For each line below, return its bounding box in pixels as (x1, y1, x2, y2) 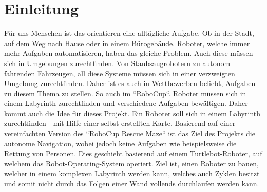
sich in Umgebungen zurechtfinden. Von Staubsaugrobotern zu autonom (4, 57, 231, 68)
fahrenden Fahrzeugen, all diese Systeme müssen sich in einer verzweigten (4, 68, 235, 78)
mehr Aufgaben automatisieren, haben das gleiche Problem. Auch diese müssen (4, 48, 253, 58)
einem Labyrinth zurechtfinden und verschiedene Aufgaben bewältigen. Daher (4, 98, 248, 109)
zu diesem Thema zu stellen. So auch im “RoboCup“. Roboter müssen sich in (4, 88, 246, 98)
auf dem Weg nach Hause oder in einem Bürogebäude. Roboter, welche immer (4, 37, 250, 48)
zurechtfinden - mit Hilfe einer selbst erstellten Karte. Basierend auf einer (4, 118, 236, 129)
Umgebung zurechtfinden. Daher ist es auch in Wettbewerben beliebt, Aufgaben (4, 78, 256, 89)
